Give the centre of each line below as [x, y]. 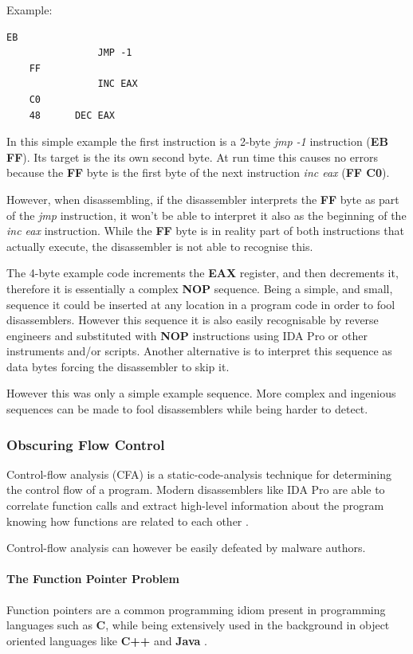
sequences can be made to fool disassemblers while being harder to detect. [187, 409]
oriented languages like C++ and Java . [107, 640]
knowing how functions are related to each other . [128, 521]
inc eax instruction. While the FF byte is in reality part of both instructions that [205, 231]
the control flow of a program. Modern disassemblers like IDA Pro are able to [196, 490]
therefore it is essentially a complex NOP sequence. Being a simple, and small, [200, 288]
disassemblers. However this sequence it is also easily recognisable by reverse [193, 320]
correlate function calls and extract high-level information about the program [195, 505]
